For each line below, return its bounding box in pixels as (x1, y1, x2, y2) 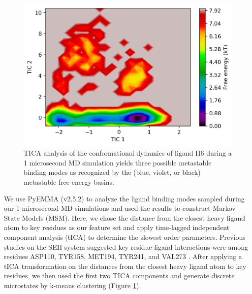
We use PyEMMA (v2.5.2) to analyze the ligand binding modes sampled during (4, 193, 245, 203)
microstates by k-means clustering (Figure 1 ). (4, 280, 141, 290)
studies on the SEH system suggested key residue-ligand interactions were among (4, 241, 248, 252)
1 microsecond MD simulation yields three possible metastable (24, 157, 212, 167)
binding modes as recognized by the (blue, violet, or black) (24, 167, 201, 177)
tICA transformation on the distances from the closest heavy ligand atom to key (4, 261, 247, 271)
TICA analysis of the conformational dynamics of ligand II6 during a (24, 148, 232, 158)
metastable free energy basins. (24, 176, 114, 187)
